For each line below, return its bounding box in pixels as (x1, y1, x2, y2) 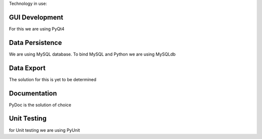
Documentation (9, 89, 57, 97)
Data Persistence (9, 39, 62, 47)
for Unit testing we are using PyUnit (9, 127, 80, 133)
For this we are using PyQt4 (9, 26, 65, 31)
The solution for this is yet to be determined (9, 76, 97, 82)
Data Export (9, 64, 46, 72)
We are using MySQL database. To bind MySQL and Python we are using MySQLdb (9, 51, 176, 57)
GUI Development (9, 13, 64, 21)
